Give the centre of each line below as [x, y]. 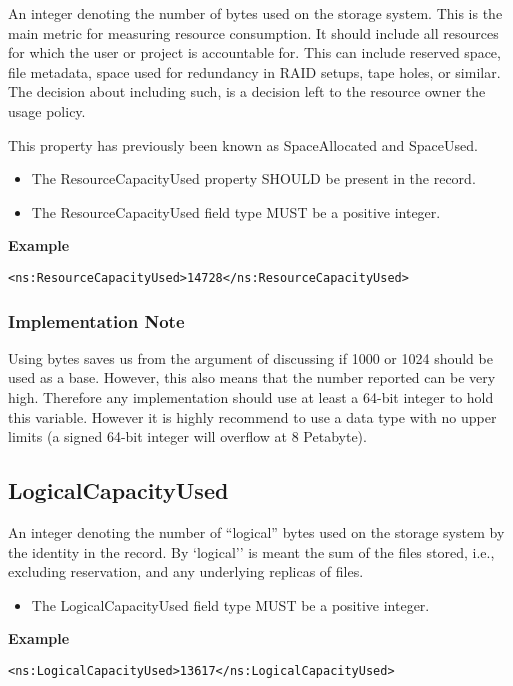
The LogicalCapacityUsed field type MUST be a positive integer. [230, 604]
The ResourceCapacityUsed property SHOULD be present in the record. [253, 178]
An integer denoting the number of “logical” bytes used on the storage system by [256, 531]
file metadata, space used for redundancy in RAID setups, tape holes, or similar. [254, 71]
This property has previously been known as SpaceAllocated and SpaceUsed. [243, 144]
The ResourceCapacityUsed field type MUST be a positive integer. [236, 211]
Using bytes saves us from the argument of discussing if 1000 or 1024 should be [250, 357]
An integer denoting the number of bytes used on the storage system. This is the [255, 13]
